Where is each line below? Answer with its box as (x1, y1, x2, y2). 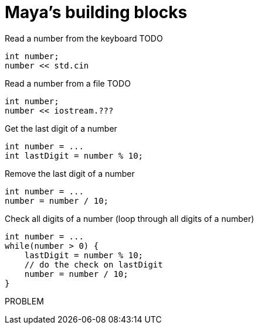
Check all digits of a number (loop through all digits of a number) (5, 213, 254, 224)
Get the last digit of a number (5, 123, 117, 133)
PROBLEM (5, 296, 44, 306)
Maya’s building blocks (5, 2, 188, 22)
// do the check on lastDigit (24, 259, 163, 269)
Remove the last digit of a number (5, 168, 135, 179)
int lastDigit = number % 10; (5, 150, 144, 160)
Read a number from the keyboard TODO (5, 33, 163, 43)
